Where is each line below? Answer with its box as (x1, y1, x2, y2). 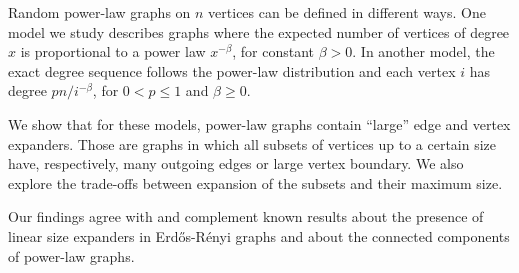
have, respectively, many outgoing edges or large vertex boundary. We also (8, 153, 464, 174)
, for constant (232, 41, 315, 62)
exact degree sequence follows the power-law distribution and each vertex (8, 60, 456, 81)
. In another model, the (352, 41, 495, 62)
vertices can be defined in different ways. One (208, 2, 486, 22)
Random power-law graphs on (8, 2, 191, 22)
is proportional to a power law (20, 41, 206, 62)
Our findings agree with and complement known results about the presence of (8, 206, 484, 227)
